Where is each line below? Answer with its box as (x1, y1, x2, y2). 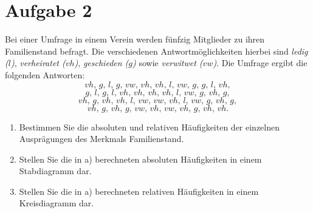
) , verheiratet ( (10, 56, 66, 69)
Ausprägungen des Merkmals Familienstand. (19, 132, 184, 145)
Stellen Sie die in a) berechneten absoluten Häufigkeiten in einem (19, 152, 262, 165)
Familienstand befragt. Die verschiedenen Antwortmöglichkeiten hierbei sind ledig (5, 44, 308, 57)
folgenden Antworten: (5, 68, 85, 81)
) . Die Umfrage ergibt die (213, 56, 308, 69)
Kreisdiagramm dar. (19, 197, 94, 209)
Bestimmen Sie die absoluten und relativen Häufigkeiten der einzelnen (19, 120, 280, 133)
